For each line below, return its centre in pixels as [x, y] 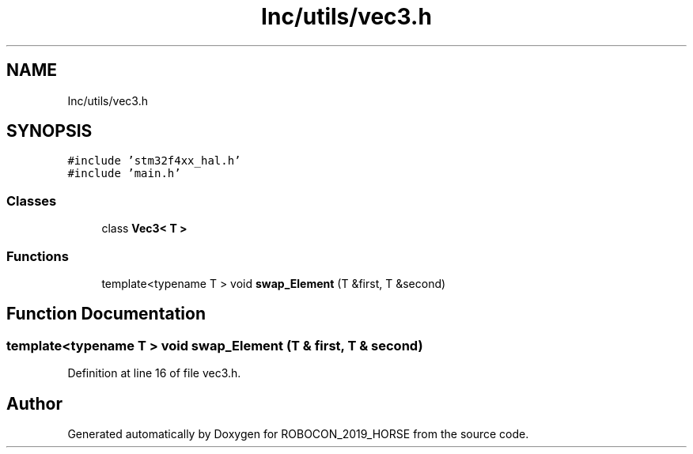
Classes [32, 201]
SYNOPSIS [49, 131]
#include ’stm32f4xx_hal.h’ [154, 161]
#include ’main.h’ [124, 174]
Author [34, 403]
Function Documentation [106, 314]
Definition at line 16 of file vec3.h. [154, 373]
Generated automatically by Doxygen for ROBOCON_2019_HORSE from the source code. [298, 434]
